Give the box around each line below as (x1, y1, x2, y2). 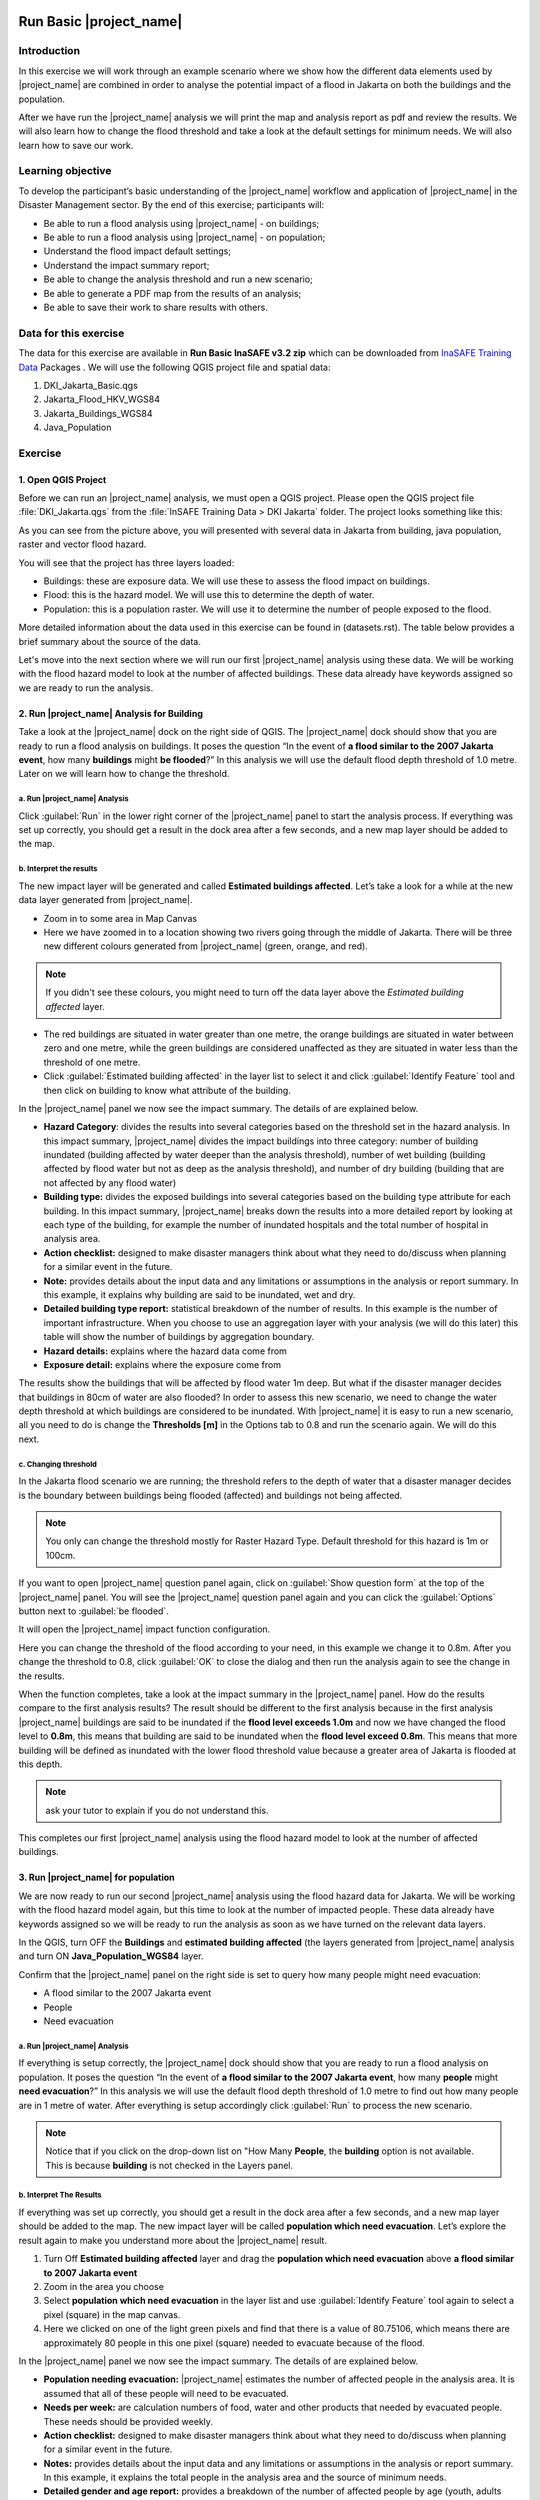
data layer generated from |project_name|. (18, 894, 194, 906)
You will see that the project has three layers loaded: (18, 556, 235, 569)
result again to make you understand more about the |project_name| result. (18, 2234, 327, 2246)
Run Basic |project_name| (18, 13, 183, 30)
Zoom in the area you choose (43, 2281, 165, 2293)
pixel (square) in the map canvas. (43, 2308, 181, 2320)
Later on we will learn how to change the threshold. (18, 768, 230, 780)
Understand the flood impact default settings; (43, 245, 232, 257)
